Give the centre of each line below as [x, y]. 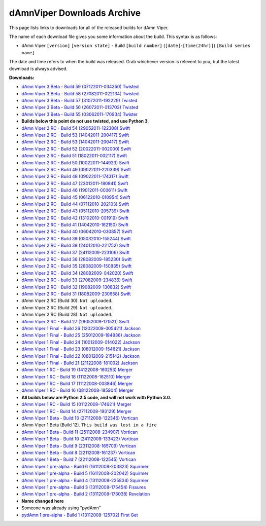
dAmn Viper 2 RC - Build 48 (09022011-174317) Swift [75, 176]
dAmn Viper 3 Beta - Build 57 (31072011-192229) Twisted [79, 101]
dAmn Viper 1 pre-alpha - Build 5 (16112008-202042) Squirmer [85, 473]
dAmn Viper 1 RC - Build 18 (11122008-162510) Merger [76, 376]
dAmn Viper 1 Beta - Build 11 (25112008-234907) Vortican [80, 432]
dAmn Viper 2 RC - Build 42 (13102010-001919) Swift [75, 218]
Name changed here [43, 501]
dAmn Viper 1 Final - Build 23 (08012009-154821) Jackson [81, 349]
